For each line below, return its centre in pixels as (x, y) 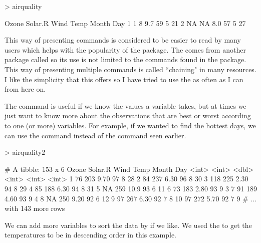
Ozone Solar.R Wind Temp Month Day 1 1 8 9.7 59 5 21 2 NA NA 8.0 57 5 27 (125, 23)
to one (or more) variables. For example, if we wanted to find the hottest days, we (130, 125)
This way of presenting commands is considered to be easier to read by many (123, 40)
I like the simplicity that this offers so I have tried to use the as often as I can (124, 79)
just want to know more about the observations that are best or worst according (128, 115)
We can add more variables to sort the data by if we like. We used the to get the (128, 225)
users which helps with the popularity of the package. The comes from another (125, 49)
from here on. (25, 89)
